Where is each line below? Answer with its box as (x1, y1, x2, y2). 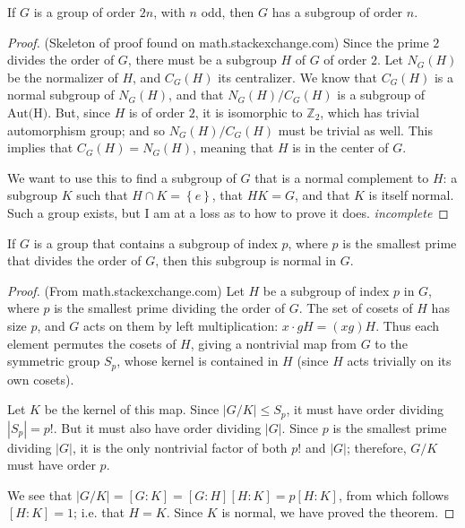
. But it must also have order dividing (53, 418, 262, 437)
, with (153, 3, 185, 21)
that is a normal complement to (254, 168, 429, 186)
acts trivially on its (347, 351, 452, 370)
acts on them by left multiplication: (83, 316, 279, 334)
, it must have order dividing (286, 400, 444, 419)
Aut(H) (7, 107, 48, 120)
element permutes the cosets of (7, 333, 177, 352)
